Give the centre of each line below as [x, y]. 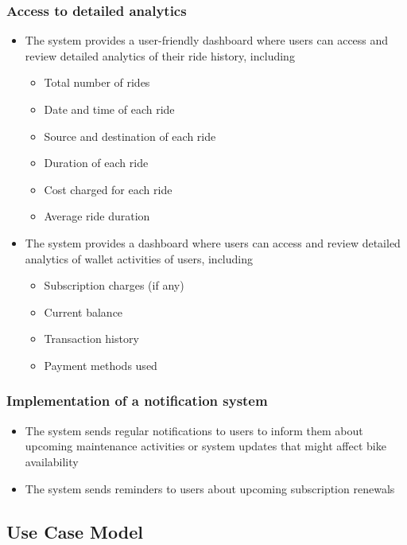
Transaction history [91, 339]
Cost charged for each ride [108, 189]
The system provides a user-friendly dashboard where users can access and [207, 40]
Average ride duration [97, 216]
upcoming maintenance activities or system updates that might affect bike [205, 446]
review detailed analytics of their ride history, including [160, 55]
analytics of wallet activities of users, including [139, 258]
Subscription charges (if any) [114, 285]
